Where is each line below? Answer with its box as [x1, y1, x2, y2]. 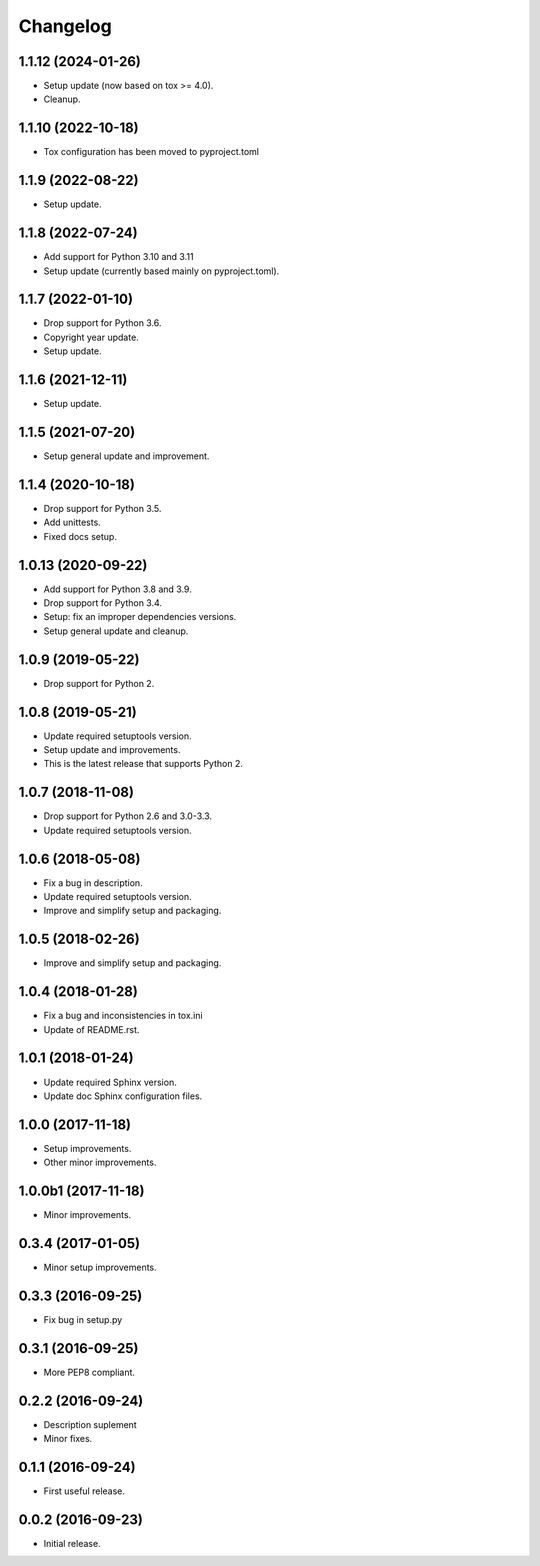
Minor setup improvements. [43, 1261, 157, 1274]
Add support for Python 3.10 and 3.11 [43, 251, 194, 263]
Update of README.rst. [43, 1023, 140, 1035]
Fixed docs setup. [43, 530, 117, 542]
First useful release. [43, 1485, 125, 1497]
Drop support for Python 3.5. [43, 502, 162, 514]
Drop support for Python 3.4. [43, 597, 163, 609]
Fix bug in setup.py [43, 1313, 123, 1325]
